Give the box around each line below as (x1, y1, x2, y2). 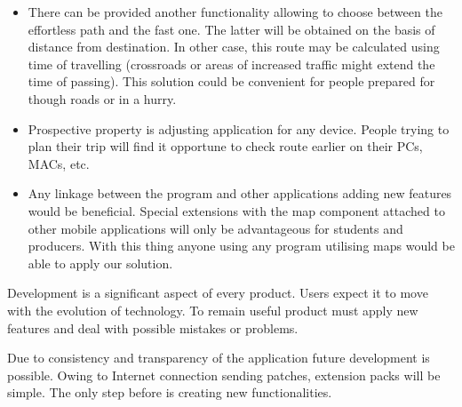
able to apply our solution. (28, 253, 173, 272)
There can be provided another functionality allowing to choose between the (28, 3, 442, 20)
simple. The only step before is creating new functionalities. (7, 383, 332, 402)
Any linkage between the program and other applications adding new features (28, 184, 452, 203)
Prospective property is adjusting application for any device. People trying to (28, 119, 450, 138)
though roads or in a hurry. (28, 89, 177, 108)
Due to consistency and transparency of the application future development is (7, 348, 430, 367)
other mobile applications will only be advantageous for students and (28, 219, 403, 237)
